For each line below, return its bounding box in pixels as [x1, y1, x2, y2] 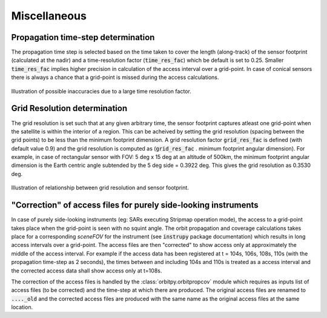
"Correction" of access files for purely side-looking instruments [11, 200, 259, 211]
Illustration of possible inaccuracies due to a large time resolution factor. [11, 87, 192, 95]
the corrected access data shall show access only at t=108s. [11, 267, 162, 274]
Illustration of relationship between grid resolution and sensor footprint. [11, 184, 189, 191]
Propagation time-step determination [11, 32, 155, 42]
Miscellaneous [11, 9, 87, 22]
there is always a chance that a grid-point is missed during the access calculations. [11, 73, 219, 81]
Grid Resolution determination [11, 103, 127, 113]
